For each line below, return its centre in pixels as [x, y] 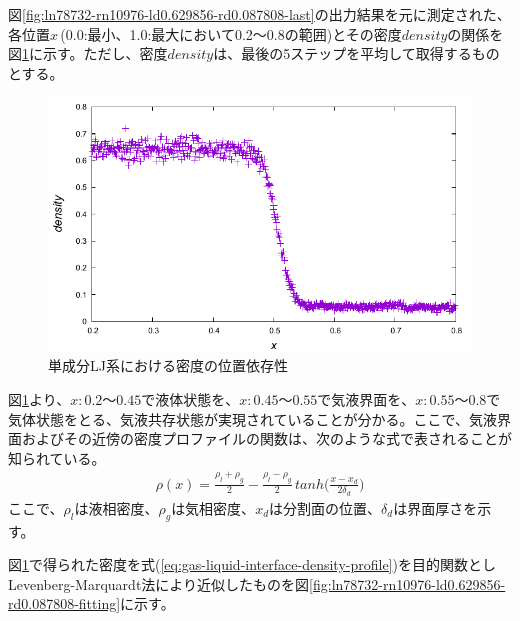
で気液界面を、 [366, 398]
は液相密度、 [116, 507]
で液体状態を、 [190, 398]
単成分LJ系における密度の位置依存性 [168, 365]
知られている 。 [57, 457]
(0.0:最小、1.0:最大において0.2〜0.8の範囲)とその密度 [231, 33]
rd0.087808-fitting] [64, 603]
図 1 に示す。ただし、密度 [88, 53]
